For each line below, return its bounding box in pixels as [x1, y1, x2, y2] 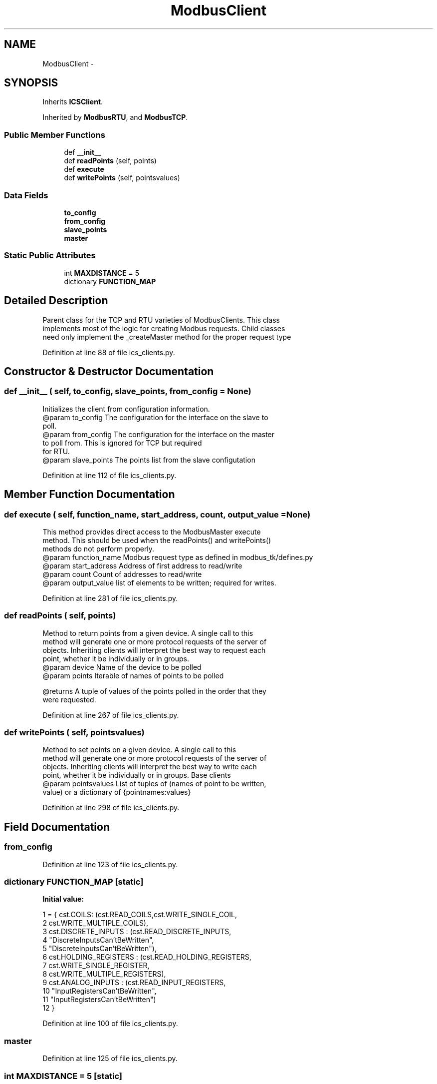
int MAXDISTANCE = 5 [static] [4, 1071, 123, 1081]
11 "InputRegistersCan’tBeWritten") [42, 995, 156, 1004]
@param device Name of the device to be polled [42, 662, 202, 671]
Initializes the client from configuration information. [42, 404, 210, 413]
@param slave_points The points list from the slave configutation [42, 455, 255, 464]
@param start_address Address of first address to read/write [42, 561, 242, 570]
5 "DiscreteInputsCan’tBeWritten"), [42, 944, 157, 953]
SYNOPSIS [4, 76, 58, 89]
